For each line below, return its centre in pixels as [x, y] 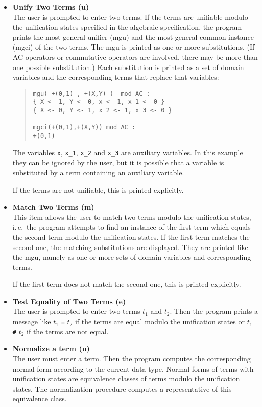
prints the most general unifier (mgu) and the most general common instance [133, 37]
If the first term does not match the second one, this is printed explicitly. [127, 284]
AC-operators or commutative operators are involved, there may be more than [135, 56]
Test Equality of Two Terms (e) [69, 301]
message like [32, 321]
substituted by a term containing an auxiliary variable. [98, 172]
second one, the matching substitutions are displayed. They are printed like [130, 247]
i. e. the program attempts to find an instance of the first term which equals [132, 227]
